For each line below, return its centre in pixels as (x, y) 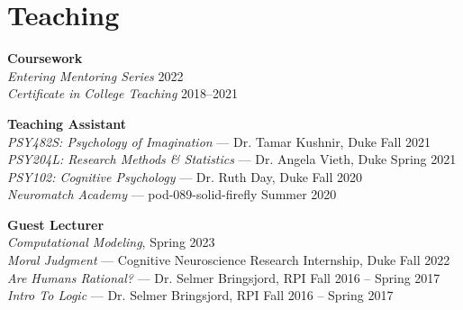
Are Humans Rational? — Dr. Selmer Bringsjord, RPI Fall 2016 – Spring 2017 (224, 277)
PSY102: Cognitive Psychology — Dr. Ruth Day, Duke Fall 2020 (185, 176)
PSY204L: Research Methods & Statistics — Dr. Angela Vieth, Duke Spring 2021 (232, 159)
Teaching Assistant (67, 123)
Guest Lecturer (56, 224)
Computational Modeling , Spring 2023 (111, 242)
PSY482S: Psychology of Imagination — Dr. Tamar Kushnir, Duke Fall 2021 (219, 141)
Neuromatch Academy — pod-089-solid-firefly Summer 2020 (172, 194)
